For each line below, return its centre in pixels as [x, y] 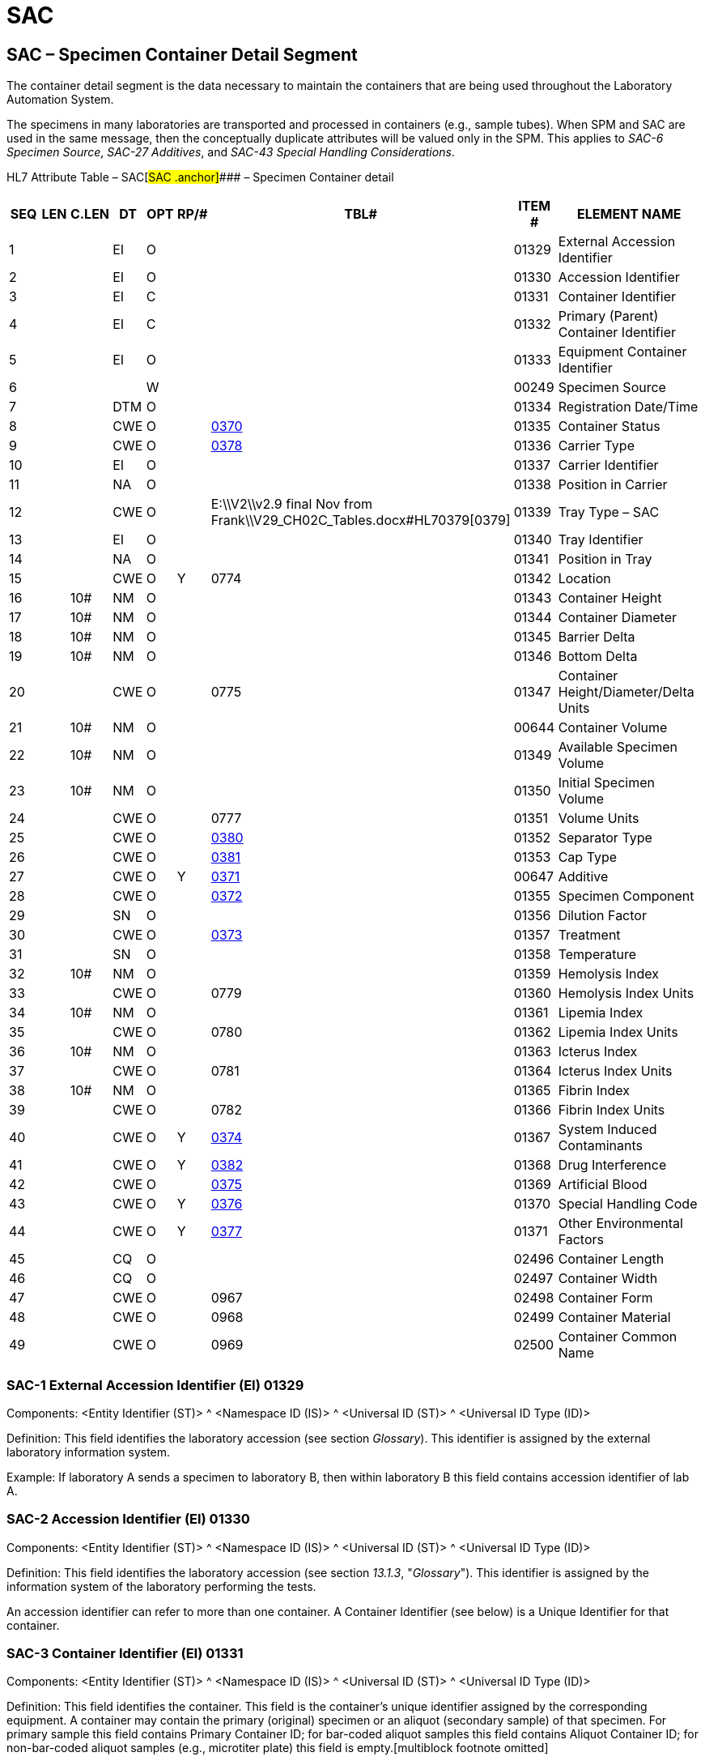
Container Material [614, 1318]
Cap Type [588, 857]
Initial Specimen [606, 783]
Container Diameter [618, 618]
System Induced [607, 1130]
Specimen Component [626, 896]
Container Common [618, 1337]
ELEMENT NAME [629, 214]
